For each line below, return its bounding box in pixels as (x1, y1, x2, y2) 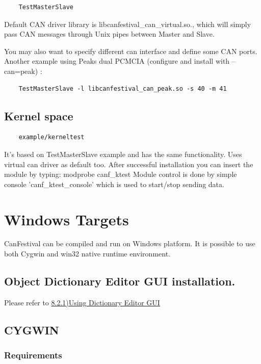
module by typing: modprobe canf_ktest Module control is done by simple (4, 169, 237, 179)
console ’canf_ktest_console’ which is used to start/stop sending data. (4, 178, 224, 189)
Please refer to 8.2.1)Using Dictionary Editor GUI (4, 297, 160, 307)
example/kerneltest (18, 134, 85, 141)
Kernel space (4, 108, 73, 123)
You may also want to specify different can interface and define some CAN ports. (4, 45, 257, 56)
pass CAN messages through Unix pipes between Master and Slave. (4, 29, 215, 39)
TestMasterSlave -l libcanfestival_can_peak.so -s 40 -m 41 (18, 85, 227, 92)
